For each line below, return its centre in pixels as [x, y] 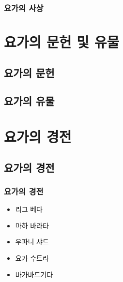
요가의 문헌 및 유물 [62, 42]
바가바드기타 [34, 274]
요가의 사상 [24, 7]
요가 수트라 [32, 258]
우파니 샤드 [32, 242]
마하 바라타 [32, 225]
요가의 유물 [29, 101]
